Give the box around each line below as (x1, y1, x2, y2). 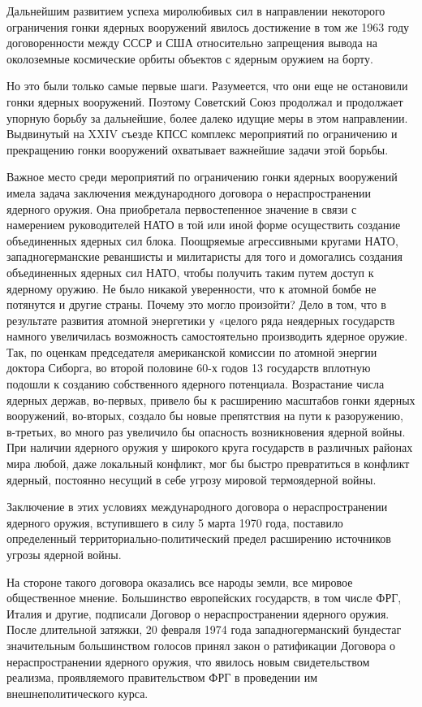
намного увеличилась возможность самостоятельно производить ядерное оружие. (6, 327, 408, 345)
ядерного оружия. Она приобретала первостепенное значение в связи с (6, 200, 357, 217)
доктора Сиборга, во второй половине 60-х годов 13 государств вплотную (6, 359, 371, 376)
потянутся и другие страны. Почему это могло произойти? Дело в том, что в (6, 296, 386, 313)
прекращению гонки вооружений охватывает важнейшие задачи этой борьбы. (6, 141, 389, 158)
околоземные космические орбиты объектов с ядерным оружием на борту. (6, 50, 373, 67)
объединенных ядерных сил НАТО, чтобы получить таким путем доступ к (6, 263, 374, 280)
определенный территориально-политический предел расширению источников (6, 530, 391, 547)
